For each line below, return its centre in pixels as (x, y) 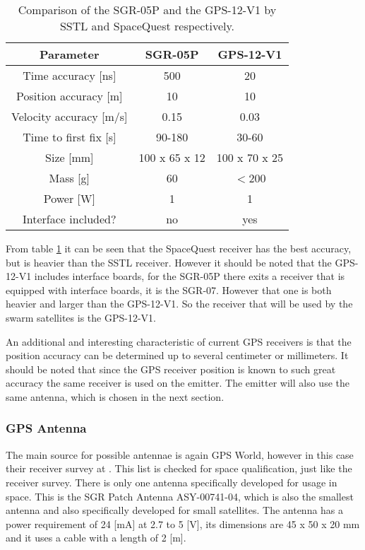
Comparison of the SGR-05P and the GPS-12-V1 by (147, 10)
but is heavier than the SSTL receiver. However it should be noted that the (169, 262)
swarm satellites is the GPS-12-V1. (81, 317)
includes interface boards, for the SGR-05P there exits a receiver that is (190, 276)
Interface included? (70, 219)
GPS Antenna (46, 428)
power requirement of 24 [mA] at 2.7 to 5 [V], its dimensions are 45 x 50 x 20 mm (183, 523)
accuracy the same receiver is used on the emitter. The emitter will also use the (178, 383)
